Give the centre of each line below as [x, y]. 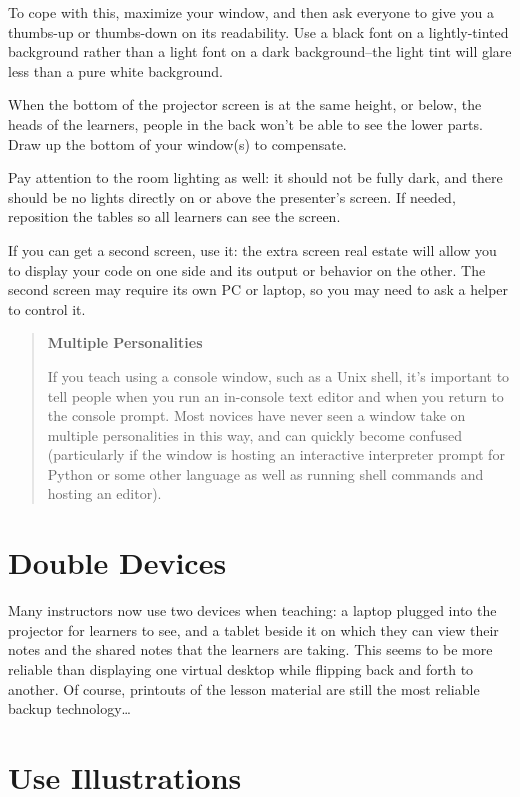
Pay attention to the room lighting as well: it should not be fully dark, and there [255, 177]
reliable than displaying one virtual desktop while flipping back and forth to [241, 668]
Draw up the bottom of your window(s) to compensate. [177, 143]
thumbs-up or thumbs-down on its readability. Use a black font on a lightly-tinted [258, 31]
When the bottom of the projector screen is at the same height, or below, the [245, 104]
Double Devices [117, 562]
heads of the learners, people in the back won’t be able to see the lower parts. [245, 123]
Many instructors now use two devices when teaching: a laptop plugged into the [252, 610]
